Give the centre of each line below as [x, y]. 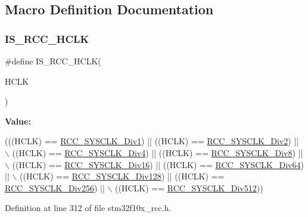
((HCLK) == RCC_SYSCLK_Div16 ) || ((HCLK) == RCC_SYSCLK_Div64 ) [158, 164]
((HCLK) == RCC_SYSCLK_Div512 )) [189, 187]
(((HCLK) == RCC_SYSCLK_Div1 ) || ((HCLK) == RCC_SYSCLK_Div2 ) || [152, 141]
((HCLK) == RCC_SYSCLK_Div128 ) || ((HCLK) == [122, 176]
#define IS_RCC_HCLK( [53, 61]
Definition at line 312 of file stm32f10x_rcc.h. [88, 208]
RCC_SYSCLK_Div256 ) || [55, 187]
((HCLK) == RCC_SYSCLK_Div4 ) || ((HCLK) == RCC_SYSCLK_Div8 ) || [158, 152]
